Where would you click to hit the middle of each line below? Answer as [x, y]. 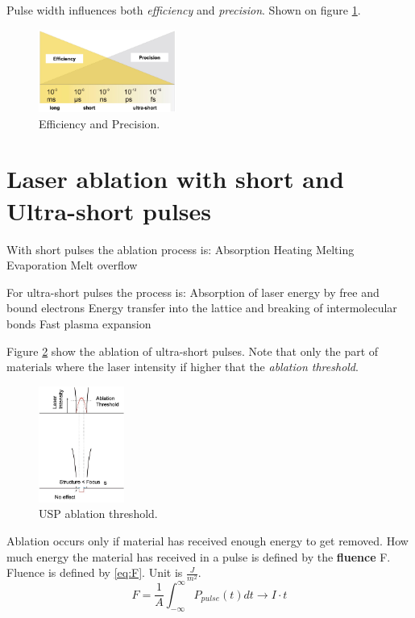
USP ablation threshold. [98, 514]
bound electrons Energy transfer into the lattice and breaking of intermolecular [202, 308]
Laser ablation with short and [175, 179]
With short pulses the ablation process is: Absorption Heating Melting [181, 249]
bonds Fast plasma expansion [79, 323]
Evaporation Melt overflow [72, 265]
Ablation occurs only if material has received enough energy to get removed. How [207, 541]
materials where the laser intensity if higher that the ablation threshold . [183, 367]
